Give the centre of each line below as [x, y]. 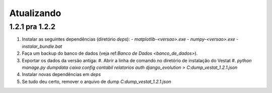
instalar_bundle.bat [42, 46]
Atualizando [35, 13]
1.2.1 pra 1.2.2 [32, 27]
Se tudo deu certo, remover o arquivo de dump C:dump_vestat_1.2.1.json [96, 81]
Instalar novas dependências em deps [61, 74]
